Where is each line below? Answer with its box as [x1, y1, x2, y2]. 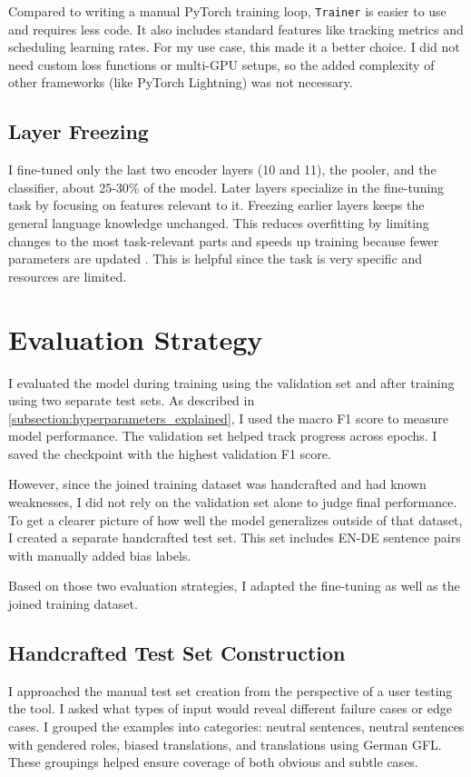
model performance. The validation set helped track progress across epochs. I [8, 426, 437, 445]
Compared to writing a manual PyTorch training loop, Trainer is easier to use [8, 2, 446, 20]
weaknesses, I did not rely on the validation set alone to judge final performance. [8, 493, 457, 512]
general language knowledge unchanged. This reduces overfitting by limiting [8, 214, 429, 233]
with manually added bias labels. [8, 545, 191, 564]
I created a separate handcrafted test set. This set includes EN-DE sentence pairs [8, 528, 461, 547]
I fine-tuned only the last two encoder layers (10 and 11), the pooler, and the [8, 160, 437, 179]
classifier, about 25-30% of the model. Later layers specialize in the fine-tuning [8, 177, 445, 196]
